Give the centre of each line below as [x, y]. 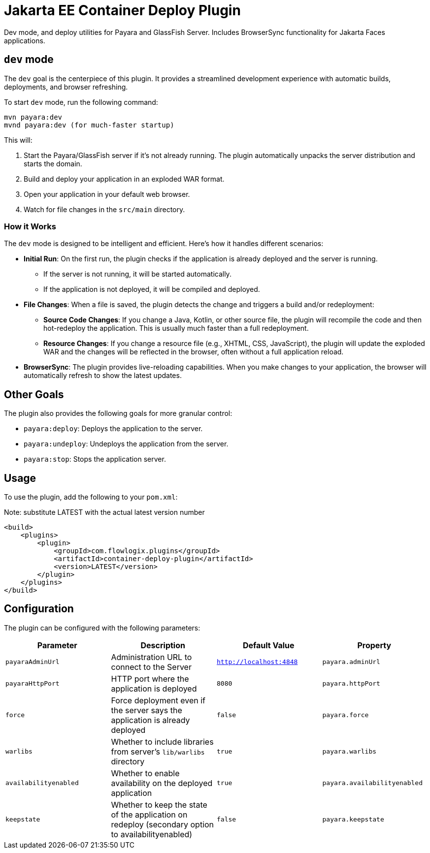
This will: [18, 140]
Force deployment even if [158, 700]
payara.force [346, 715]
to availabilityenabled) [152, 834]
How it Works [30, 226]
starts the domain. [53, 163]
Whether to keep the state [159, 805]
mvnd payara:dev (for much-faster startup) [89, 125]
